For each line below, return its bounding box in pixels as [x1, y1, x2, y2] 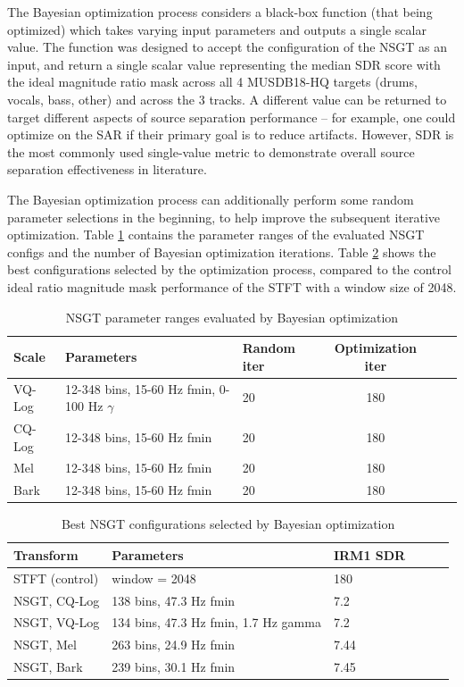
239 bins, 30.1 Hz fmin [112, 658, 236, 676]
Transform [13, 545, 79, 564]
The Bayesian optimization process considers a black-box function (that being [7, 3, 433, 21]
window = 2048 [112, 568, 196, 587]
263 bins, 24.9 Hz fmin [112, 635, 236, 654]
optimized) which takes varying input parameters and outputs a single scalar [7, 20, 427, 38]
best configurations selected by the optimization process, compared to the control [7, 260, 452, 279]
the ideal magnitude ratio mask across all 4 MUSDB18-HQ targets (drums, [7, 72, 418, 91]
